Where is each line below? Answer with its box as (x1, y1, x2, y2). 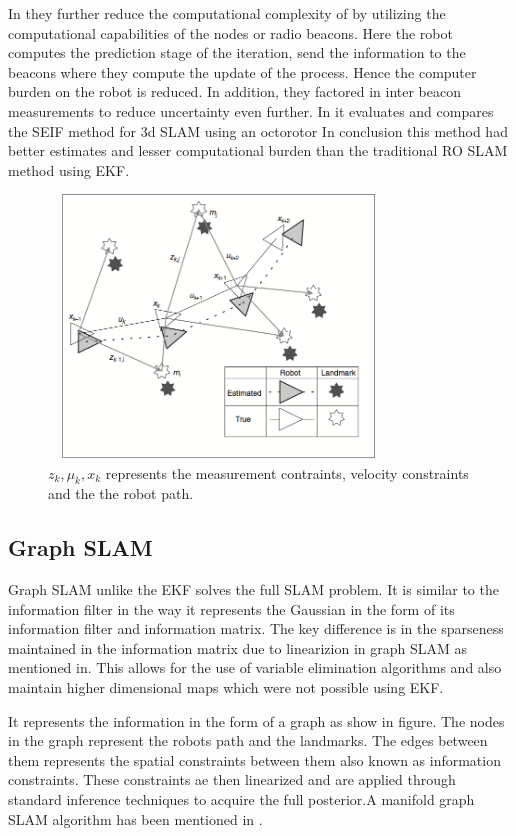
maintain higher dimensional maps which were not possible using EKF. (8, 677, 444, 698)
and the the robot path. (48, 483, 194, 504)
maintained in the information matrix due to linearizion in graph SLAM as (8, 637, 467, 658)
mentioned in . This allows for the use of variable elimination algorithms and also (8, 657, 502, 678)
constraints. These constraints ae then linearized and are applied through (8, 769, 456, 790)
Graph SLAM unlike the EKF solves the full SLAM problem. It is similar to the (8, 579, 499, 600)
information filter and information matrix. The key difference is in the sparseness (8, 618, 504, 639)
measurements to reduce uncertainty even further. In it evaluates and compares (8, 100, 494, 121)
